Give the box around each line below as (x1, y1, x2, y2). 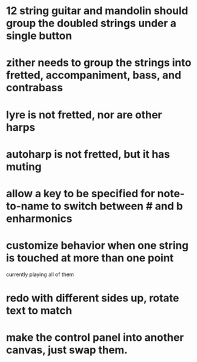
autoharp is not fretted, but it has (6, 147, 171, 161)
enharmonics (6, 212, 72, 225)
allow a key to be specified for (6, 187, 155, 200)
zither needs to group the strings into (6, 56, 192, 69)
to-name (6, 199, 49, 212)
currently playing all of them (6, 271, 75, 278)
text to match (6, 304, 72, 317)
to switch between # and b (51, 199, 183, 212)
